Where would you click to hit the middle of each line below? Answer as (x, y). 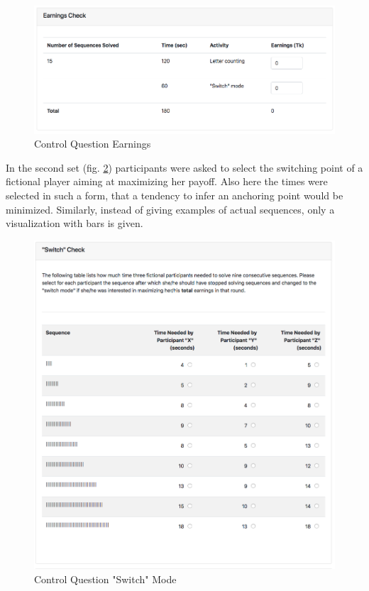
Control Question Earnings (93, 144)
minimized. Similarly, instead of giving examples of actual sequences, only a (170, 209)
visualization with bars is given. (75, 223)
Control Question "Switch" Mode (105, 579)
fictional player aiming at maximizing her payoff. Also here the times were (167, 181)
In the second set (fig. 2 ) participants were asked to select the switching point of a (184, 167)
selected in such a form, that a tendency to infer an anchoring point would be (175, 195)
